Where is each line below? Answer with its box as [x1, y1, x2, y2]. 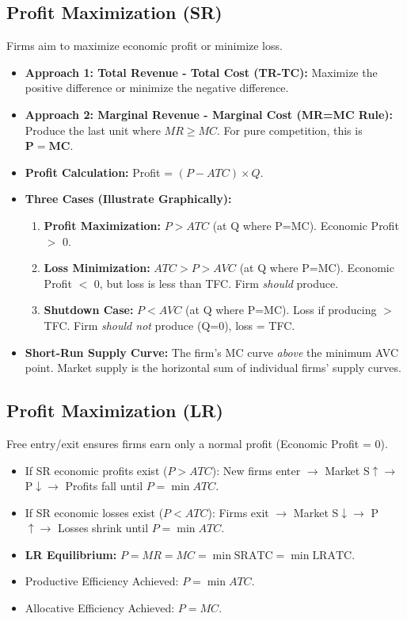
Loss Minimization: [44, 259, 150, 276]
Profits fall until [65, 477, 143, 494]
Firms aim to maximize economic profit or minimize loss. [6, 37, 283, 54]
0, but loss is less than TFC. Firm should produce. [93, 274, 339, 291]
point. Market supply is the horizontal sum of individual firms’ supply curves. [25, 359, 401, 376]
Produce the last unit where [25, 121, 161, 138]
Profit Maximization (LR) [6, 398, 223, 423]
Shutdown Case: [44, 301, 134, 318]
